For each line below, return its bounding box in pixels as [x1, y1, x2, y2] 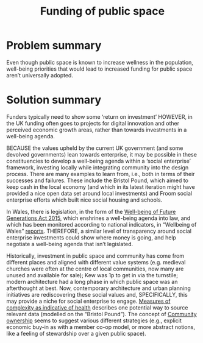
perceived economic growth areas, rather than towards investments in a [6, 126, 187, 133]
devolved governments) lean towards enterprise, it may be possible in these [6, 150, 197, 158]
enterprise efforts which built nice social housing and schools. [6, 196, 163, 203]
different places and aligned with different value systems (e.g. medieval [6, 258, 186, 266]
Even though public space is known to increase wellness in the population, [6, 58, 194, 66]
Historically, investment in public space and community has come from [6, 252, 185, 260]
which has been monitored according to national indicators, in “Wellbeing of [6, 221, 197, 228]
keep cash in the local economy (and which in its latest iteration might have [6, 183, 195, 190]
